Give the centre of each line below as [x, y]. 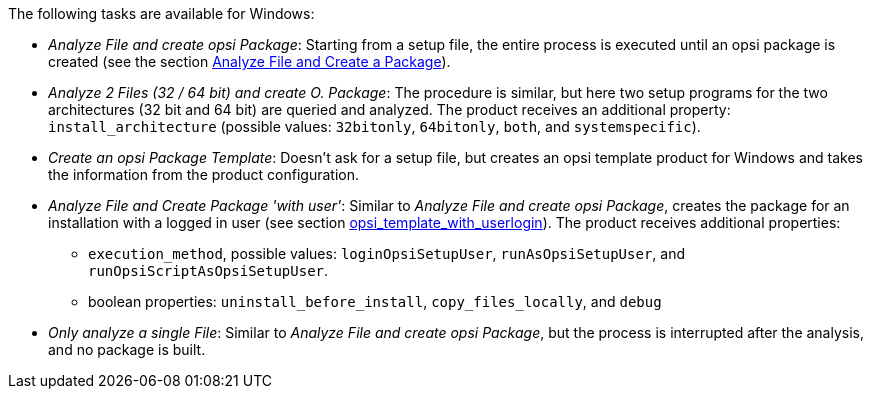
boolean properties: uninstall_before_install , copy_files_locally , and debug [375, 301]
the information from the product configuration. [204, 174]
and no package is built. [127, 349]
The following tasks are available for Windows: [161, 13]
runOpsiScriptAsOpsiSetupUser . [208, 270]
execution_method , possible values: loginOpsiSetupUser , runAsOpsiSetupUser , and [386, 253]
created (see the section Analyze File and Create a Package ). [249, 61]
